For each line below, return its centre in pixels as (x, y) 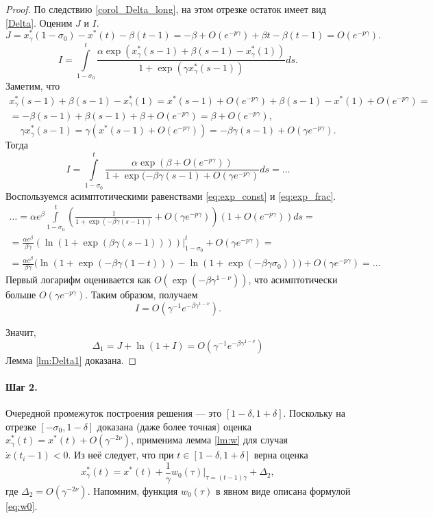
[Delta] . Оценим (39, 22)
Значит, (21, 332)
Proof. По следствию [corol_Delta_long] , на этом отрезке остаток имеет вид (166, 9)
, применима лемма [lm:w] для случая (210, 440)
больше (21, 295)
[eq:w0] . (22, 505)
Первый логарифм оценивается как (78, 280)
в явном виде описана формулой (283, 490)
